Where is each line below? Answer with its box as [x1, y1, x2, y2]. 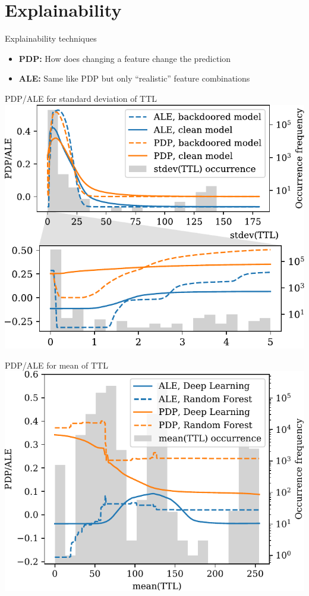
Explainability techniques [5, 32, 97, 45]
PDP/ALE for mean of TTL [5, 358, 108, 371]
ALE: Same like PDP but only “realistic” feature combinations [18, 72, 250, 85]
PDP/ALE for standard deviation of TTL [5, 92, 157, 104]
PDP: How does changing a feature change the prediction [18, 52, 231, 64]
